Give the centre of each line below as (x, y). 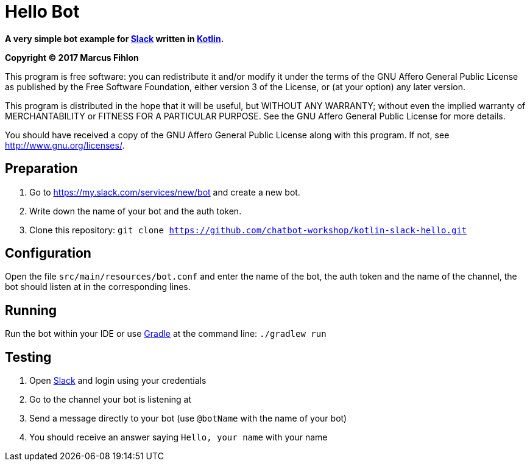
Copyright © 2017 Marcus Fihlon (72, 57)
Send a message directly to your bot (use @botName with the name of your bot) (188, 418)
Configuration (48, 253)
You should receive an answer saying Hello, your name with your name (178, 437)
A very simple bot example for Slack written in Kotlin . (115, 38)
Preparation (41, 169)
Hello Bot (42, 12)
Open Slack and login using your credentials (118, 381)
